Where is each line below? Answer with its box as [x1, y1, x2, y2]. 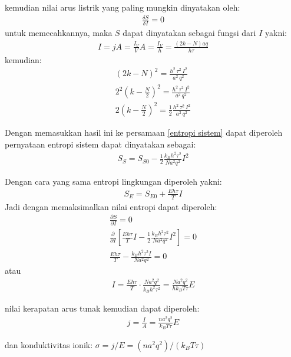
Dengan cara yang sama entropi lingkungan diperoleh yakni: [5, 175, 222, 187]
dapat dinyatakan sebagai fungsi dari [123, 26, 256, 38]
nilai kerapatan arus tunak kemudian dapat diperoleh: [5, 302, 200, 315]
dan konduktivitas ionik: [5, 338, 93, 351]
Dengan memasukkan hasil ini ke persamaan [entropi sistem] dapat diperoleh [5, 126, 283, 138]
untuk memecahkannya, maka [5, 26, 113, 38]
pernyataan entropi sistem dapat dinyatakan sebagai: [5, 137, 196, 150]
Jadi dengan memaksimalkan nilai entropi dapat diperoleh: [5, 200, 217, 212]
